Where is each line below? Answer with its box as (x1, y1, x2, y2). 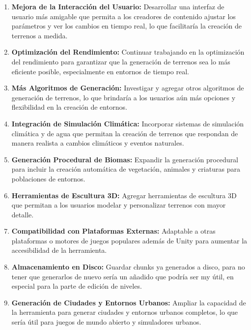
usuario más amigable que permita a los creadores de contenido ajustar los (11, 11, 236, 21)
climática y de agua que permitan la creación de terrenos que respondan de (11, 128, 238, 138)
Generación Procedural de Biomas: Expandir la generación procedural (11, 154, 239, 164)
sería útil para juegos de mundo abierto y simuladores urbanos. (11, 317, 201, 327)
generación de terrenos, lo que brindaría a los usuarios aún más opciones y (11, 92, 236, 102)
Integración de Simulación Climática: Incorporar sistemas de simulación (11, 118, 244, 128)
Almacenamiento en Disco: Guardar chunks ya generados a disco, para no (11, 262, 245, 272)
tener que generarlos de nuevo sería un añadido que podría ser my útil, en (11, 271, 234, 281)
